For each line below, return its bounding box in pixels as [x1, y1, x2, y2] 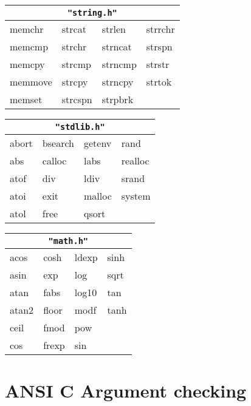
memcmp [10, 39, 49, 53]
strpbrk [101, 92, 134, 106]
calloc [42, 154, 67, 167]
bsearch [42, 136, 74, 150]
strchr [61, 39, 87, 53]
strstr [146, 57, 170, 71]
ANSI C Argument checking [5, 378, 247, 403]
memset [10, 92, 43, 106]
